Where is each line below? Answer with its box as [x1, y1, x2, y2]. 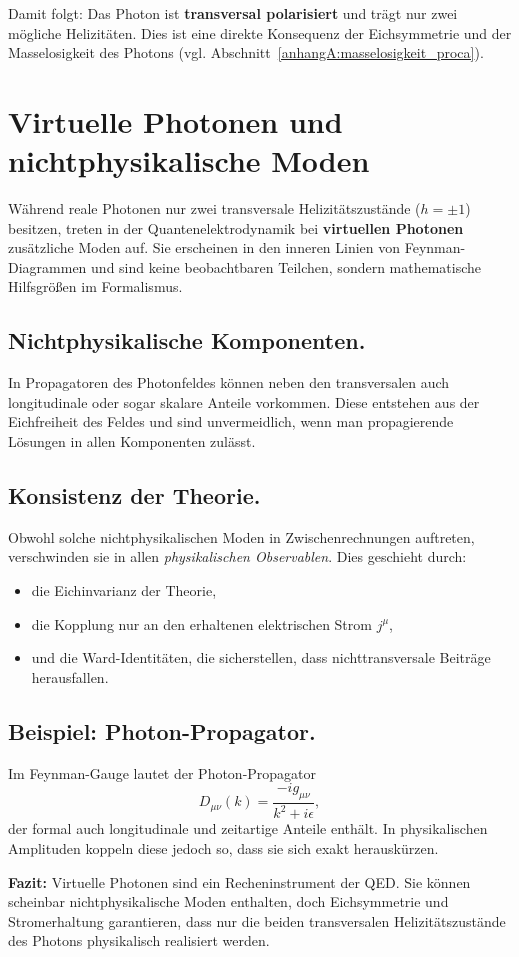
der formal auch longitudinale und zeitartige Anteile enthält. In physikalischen [8, 818, 488, 839]
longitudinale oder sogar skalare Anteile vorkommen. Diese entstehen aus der [8, 391, 480, 412]
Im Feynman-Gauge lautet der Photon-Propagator [8, 762, 317, 783]
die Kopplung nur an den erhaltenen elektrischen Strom [31, 613, 372, 634]
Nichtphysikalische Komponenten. [8, 325, 366, 356]
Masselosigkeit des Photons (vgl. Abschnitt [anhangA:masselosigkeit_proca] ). [8, 42, 484, 63]
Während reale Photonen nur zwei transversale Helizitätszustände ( [8, 198, 421, 219]
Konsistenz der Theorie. [8, 480, 261, 511]
